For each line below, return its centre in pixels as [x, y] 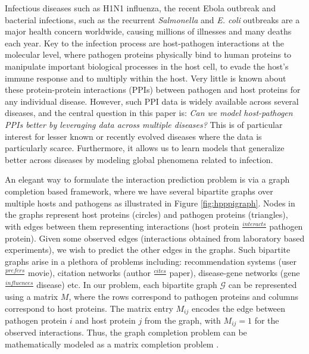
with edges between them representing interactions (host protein [122, 226]
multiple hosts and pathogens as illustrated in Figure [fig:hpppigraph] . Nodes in [150, 203]
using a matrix [32, 296]
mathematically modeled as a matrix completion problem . [112, 344]
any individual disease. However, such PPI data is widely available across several [152, 101]
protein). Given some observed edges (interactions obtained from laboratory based [155, 238]
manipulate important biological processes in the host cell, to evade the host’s [147, 66]
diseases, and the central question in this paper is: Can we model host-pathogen [149, 113]
